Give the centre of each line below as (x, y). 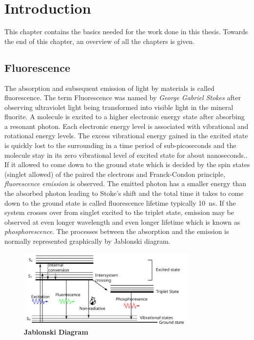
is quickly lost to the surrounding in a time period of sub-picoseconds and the (120, 145)
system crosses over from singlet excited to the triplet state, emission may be (119, 212)
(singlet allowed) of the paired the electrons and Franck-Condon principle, (115, 174)
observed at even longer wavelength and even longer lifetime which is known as (122, 222)
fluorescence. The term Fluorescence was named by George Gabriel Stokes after (123, 97)
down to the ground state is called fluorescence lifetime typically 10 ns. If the (120, 202)
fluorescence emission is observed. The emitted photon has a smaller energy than (126, 183)
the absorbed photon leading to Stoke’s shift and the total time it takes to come (124, 193)
